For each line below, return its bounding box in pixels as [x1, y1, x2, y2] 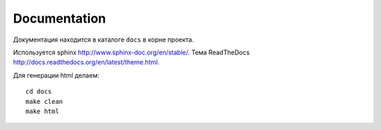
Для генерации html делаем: [13, 71, 99, 79]
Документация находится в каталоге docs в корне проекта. [13, 35, 194, 44]
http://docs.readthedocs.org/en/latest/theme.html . [13, 58, 160, 66]
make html [25, 107, 59, 115]
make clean [25, 97, 64, 105]
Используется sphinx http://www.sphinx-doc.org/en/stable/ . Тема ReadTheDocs [13, 48, 250, 57]
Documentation [13, 11, 107, 26]
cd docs [25, 88, 52, 95]
